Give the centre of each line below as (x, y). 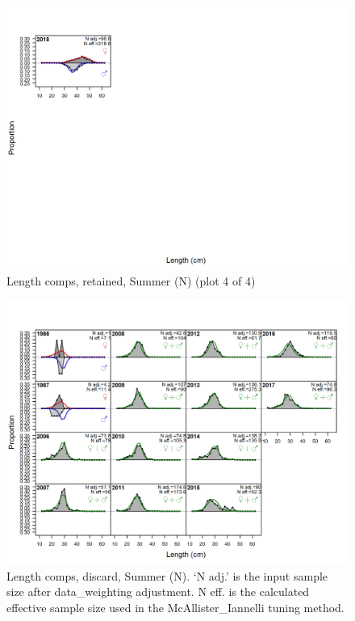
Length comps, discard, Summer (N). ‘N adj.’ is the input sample (167, 575)
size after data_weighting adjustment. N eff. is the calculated (158, 591)
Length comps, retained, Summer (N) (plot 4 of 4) (131, 281)
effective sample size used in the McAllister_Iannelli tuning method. (175, 607)
